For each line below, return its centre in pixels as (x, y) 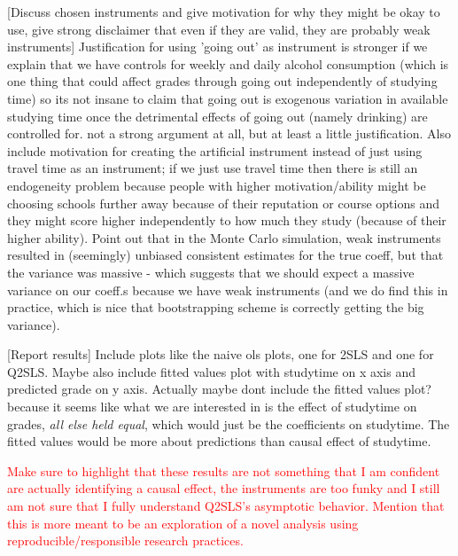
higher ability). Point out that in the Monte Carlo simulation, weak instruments (224, 237)
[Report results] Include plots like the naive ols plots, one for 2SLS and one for (221, 354)
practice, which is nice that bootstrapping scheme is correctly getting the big (216, 307)
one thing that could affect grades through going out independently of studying (222, 81)
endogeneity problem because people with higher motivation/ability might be (217, 185)
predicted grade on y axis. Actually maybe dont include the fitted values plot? (219, 389)
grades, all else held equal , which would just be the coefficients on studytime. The (229, 423)
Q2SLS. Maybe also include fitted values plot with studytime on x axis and (211, 371)
